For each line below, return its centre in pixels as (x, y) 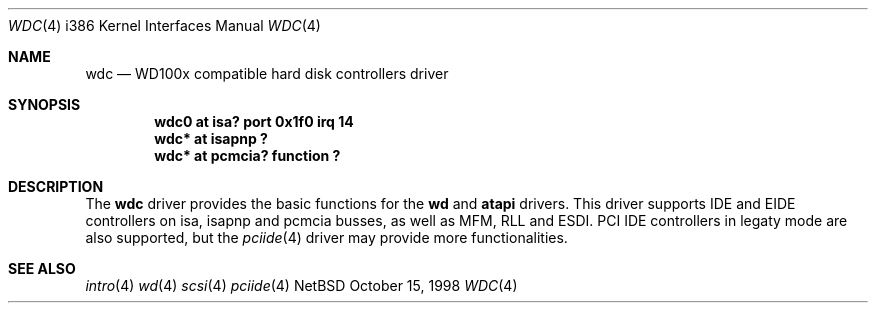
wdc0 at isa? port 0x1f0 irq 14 (254, 121)
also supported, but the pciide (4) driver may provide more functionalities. (326, 237)
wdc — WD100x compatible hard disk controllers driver (267, 73)
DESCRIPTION (56, 186)
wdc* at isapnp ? (211, 138)
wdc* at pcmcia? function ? (247, 155)
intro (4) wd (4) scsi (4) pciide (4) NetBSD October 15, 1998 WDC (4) (301, 285)
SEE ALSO (42, 268)
